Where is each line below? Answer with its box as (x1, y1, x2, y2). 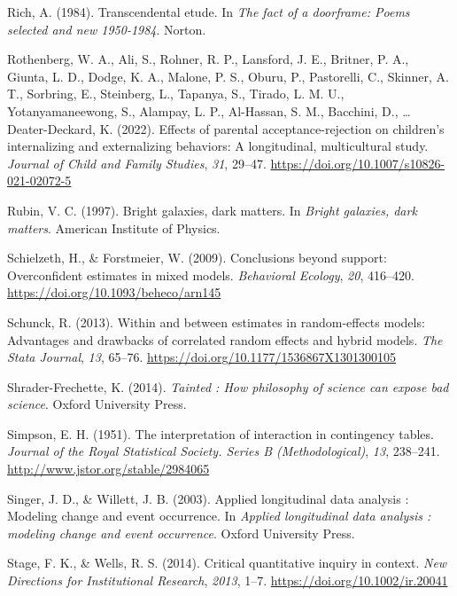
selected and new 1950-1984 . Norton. (7, 20, 206, 38)
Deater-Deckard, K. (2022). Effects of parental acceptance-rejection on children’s (7, 119, 445, 137)
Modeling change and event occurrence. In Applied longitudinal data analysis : (7, 506, 431, 525)
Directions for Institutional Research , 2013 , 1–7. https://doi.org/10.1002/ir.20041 (7, 571, 448, 590)
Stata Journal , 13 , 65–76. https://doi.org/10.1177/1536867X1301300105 (7, 348, 396, 366)
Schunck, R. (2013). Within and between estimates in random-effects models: (7, 312, 425, 331)
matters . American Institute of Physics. (7, 218, 221, 237)
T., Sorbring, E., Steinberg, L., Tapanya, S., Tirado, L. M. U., (7, 84, 345, 103)
